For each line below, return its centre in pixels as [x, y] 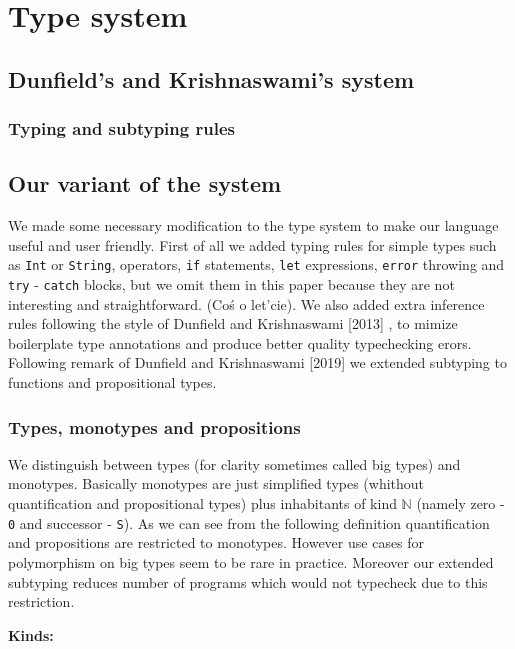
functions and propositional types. [112, 382]
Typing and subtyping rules [121, 128]
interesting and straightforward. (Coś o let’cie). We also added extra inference [246, 303]
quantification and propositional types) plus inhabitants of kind [202, 503]
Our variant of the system [145, 183]
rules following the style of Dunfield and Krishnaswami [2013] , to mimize [233, 323]
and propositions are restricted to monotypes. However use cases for [216, 542]
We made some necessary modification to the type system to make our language [253, 225]
